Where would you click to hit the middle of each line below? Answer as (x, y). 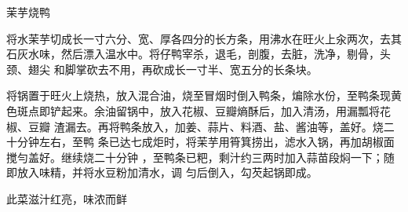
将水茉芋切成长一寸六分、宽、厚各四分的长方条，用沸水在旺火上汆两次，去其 (204, 38)
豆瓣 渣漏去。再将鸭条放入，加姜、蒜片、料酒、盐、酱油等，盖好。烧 (206, 126)
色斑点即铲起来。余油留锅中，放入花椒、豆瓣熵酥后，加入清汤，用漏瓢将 (193, 110)
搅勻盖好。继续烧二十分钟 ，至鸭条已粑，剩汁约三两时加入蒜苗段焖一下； (195, 157)
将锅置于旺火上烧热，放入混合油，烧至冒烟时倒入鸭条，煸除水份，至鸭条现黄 (204, 95)
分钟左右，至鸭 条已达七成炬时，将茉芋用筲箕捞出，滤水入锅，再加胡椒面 (206, 142)
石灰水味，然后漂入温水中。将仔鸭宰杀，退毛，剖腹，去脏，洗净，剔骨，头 (199, 54)
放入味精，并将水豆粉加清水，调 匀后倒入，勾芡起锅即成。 (167, 172)
